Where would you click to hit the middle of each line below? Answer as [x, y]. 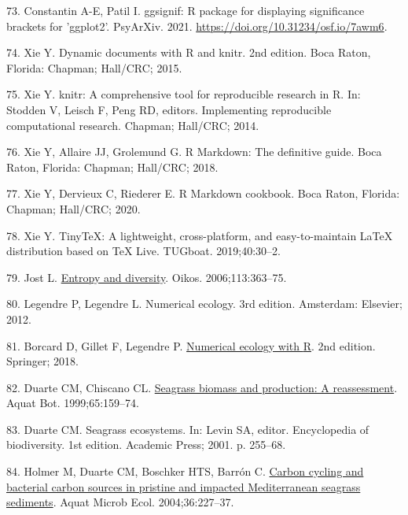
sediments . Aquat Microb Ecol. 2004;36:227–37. [120, 502]
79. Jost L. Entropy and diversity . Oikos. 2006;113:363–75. [147, 277]
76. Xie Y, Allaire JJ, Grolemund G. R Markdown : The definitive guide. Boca [194, 152]
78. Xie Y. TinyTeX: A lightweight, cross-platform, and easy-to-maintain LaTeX [200, 235]
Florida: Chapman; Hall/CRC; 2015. [94, 67]
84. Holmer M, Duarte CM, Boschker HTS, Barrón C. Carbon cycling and [185, 471]
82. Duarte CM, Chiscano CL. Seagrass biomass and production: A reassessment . [202, 387]
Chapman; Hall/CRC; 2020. [74, 208]
